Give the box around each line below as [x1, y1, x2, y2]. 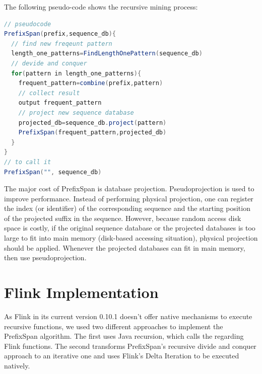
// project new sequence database [18, 109, 134, 116]
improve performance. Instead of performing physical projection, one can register [4, 193, 253, 203]
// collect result [18, 89, 80, 97]
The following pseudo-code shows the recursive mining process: [4, 2, 198, 12]
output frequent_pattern [18, 99, 102, 107]
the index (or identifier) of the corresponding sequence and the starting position [4, 203, 250, 213]
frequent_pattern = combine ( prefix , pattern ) [18, 80, 163, 87]
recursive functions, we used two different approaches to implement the [4, 321, 223, 331]
